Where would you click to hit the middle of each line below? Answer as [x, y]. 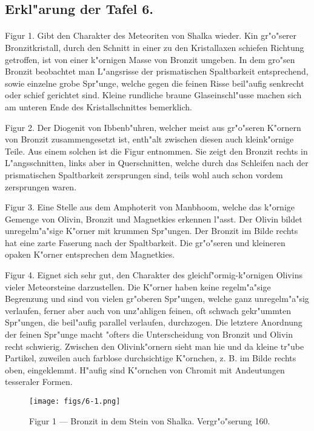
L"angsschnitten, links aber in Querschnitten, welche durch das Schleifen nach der [157, 163]
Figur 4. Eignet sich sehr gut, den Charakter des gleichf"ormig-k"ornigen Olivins [154, 275]
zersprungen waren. [41, 186]
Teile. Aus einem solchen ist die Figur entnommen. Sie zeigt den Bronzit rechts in [156, 151]
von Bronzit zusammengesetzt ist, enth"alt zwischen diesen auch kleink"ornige [149, 139]
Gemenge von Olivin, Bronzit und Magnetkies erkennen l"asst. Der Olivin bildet [154, 219]
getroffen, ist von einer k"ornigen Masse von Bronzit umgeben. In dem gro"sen [150, 59]
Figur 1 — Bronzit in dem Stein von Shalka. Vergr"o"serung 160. [150, 420]
